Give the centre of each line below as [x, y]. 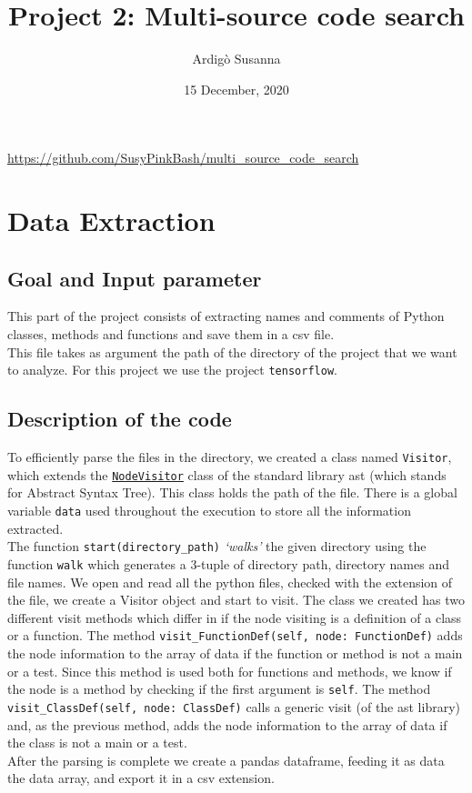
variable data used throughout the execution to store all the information [209, 511]
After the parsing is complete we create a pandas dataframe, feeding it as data [226, 760]
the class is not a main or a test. [97, 743]
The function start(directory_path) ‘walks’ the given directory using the [217, 546]
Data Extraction [111, 221]
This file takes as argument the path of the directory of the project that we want [232, 351]
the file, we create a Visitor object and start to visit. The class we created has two [236, 600]
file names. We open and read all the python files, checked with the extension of [230, 582]
